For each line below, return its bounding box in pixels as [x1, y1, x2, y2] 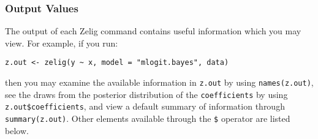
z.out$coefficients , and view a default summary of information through [5, 100, 285, 113]
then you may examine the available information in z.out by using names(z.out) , [5, 76, 314, 89]
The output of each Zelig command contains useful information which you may [5, 24, 301, 37]
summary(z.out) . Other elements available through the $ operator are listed [5, 112, 290, 125]
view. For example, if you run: [5, 36, 118, 49]
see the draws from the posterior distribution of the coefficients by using [5, 88, 288, 100]
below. [5, 124, 29, 137]
